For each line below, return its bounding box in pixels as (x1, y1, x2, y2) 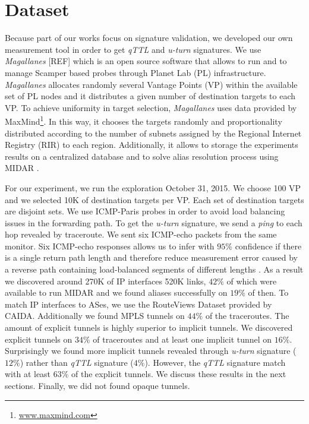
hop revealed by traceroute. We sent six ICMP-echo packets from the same (5, 228, 277, 241)
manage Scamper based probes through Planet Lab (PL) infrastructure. (5, 66, 266, 78)
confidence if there (235, 239, 302, 252)
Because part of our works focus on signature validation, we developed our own (5, 31, 293, 44)
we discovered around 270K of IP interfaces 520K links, (5, 274, 206, 287)
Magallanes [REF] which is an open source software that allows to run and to (5, 55, 287, 67)
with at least (5, 368, 51, 380)
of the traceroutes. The (205, 309, 289, 322)
